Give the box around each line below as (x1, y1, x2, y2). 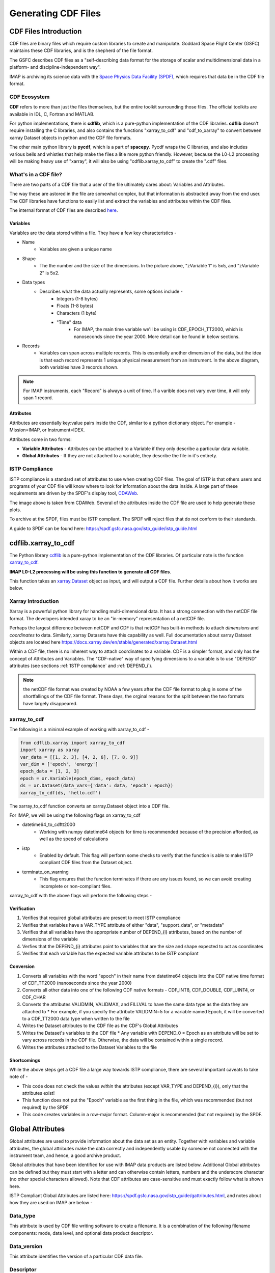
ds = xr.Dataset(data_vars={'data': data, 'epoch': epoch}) (20, 783, 174, 789)
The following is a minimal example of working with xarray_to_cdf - (9, 726, 150, 732)
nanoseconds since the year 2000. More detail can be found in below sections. (74, 334, 240, 340)
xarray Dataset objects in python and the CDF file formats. (9, 134, 132, 141)
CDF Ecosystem (9, 93, 50, 100)
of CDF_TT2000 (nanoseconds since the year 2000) (22, 980, 132, 986)
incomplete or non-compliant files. (39, 883, 112, 889)
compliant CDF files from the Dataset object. (39, 860, 133, 866)
